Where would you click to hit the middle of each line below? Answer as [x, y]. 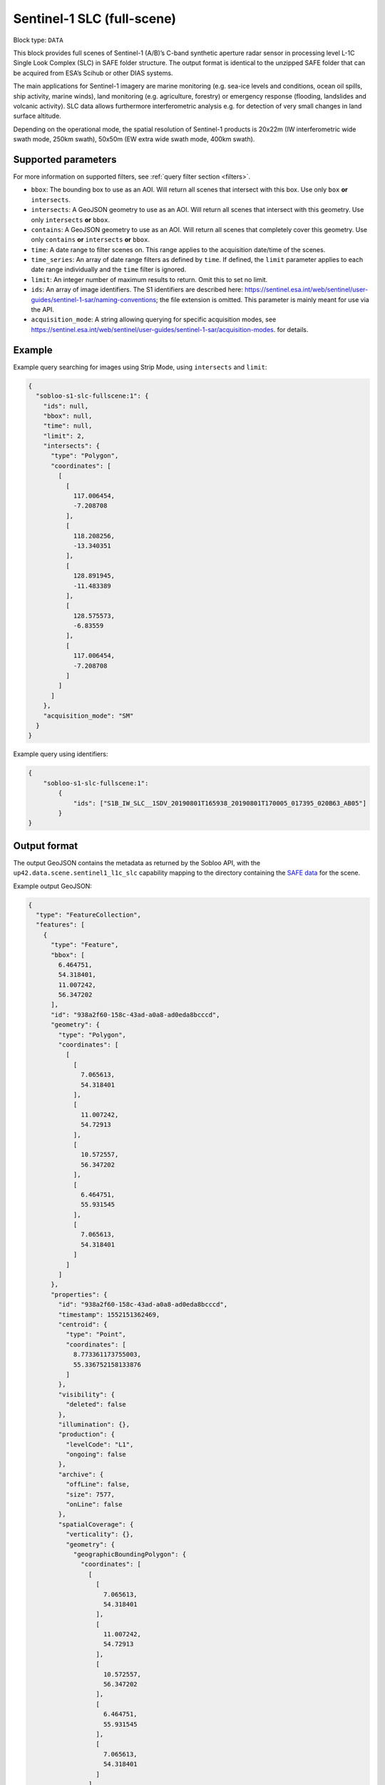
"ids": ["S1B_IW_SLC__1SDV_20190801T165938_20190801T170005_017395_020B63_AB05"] [220, 803]
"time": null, [68, 426]
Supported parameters [65, 160]
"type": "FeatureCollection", [89, 915]
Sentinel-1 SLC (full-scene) [95, 19]
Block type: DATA [38, 40]
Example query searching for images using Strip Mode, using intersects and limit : [140, 367]
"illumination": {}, [94, 1424]
